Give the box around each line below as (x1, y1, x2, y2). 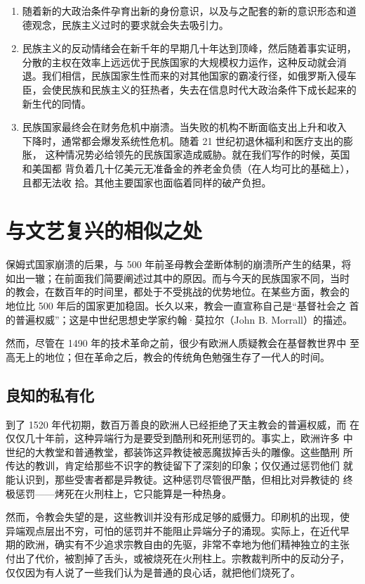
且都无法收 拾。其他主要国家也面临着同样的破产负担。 (22, 174, 272, 189)
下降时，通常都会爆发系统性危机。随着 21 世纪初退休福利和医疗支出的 (22, 133, 344, 148)
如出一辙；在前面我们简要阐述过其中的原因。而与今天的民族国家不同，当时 (6, 270, 350, 285)
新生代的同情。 (22, 96, 91, 110)
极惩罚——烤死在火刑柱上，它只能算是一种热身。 (6, 485, 232, 500)
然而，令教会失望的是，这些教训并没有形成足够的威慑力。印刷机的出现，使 (6, 509, 350, 524)
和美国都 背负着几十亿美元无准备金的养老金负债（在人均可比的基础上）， (22, 160, 355, 175)
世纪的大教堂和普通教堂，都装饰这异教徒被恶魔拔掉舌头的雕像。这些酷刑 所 (6, 444, 353, 459)
